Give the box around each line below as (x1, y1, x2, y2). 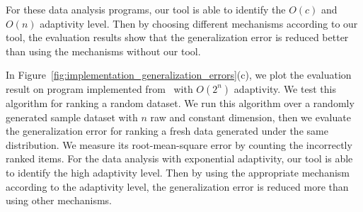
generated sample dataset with (6, 109, 138, 124)
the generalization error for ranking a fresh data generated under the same (6, 123, 328, 138)
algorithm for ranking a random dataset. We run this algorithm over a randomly (6, 95, 355, 110)
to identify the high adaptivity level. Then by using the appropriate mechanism (6, 164, 350, 179)
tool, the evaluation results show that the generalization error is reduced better (6, 30, 349, 45)
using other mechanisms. (6, 193, 112, 208)
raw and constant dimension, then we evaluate (150, 109, 351, 124)
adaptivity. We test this (234, 81, 336, 96)
